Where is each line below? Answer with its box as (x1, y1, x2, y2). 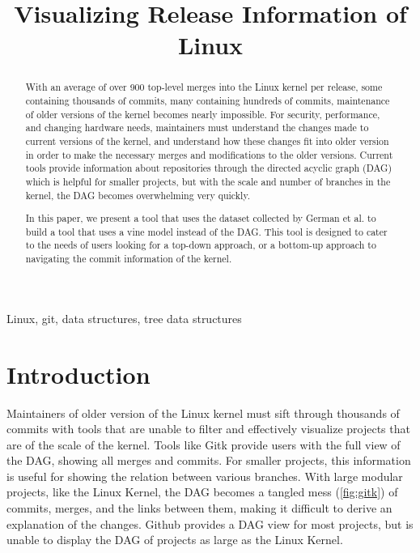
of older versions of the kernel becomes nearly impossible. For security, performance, (25, 107, 380, 121)
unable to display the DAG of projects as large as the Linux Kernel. (6, 531, 343, 548)
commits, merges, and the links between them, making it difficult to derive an (6, 500, 392, 517)
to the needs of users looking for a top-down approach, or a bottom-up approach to (25, 238, 376, 252)
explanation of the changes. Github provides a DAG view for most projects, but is (6, 515, 414, 532)
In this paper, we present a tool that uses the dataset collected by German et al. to (25, 211, 376, 225)
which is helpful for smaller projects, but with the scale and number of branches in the (25, 174, 391, 188)
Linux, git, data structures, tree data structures (6, 309, 242, 326)
